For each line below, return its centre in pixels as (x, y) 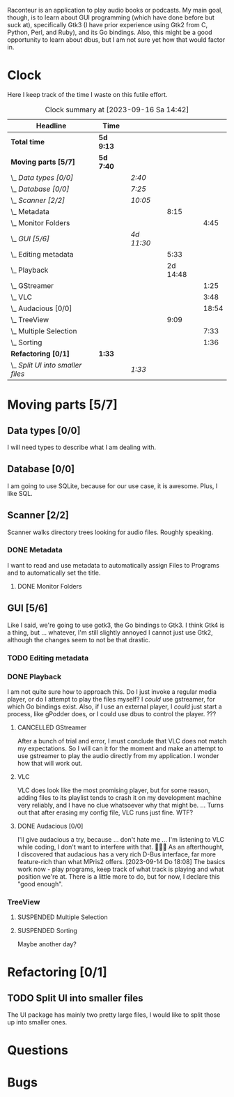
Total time (28, 142)
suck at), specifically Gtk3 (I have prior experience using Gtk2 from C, (107, 25)
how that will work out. (50, 763)
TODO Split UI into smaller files (75, 998)
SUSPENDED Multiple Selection (62, 917)
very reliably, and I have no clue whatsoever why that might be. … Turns (120, 805)
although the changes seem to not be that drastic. (79, 640)
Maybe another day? (47, 944)
